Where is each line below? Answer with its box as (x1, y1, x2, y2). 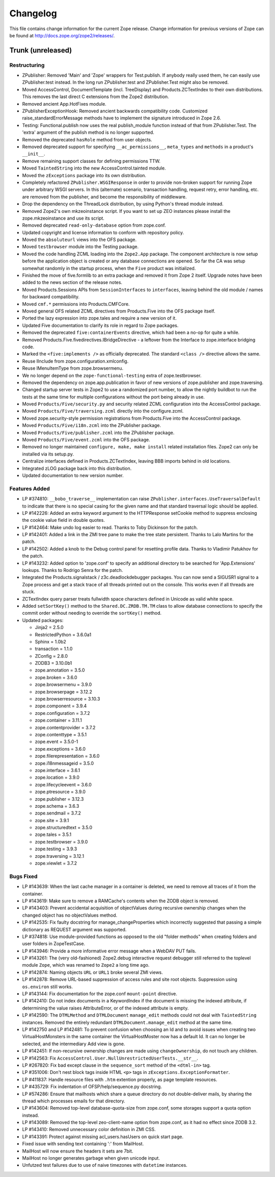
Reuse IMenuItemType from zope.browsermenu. (22, 365, 124, 371)
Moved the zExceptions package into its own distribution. (22, 172, 147, 178)
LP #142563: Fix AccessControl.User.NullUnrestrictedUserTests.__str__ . (22, 1055, 199, 1061)
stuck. (22, 589, 35, 595)
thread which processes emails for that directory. (22, 1098, 126, 1104)
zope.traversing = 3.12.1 (35, 853, 84, 859)
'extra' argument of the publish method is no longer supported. (22, 129, 155, 135)
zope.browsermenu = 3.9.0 (35, 682, 92, 688)
